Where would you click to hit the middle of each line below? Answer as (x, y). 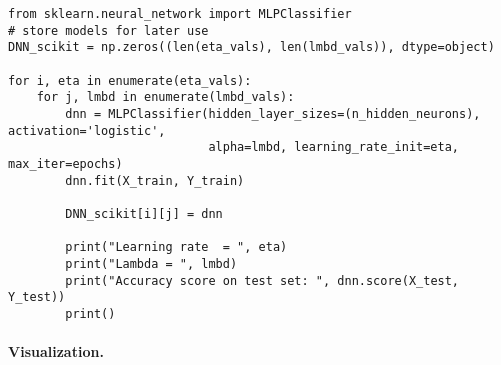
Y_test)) (37, 297)
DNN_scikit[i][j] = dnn (144, 213)
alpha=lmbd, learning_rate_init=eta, (334, 147)
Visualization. (56, 351)
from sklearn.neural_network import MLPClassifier (180, 14)
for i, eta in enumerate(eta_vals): (130, 80)
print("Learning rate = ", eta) (176, 247)
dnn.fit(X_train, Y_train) (155, 180)
